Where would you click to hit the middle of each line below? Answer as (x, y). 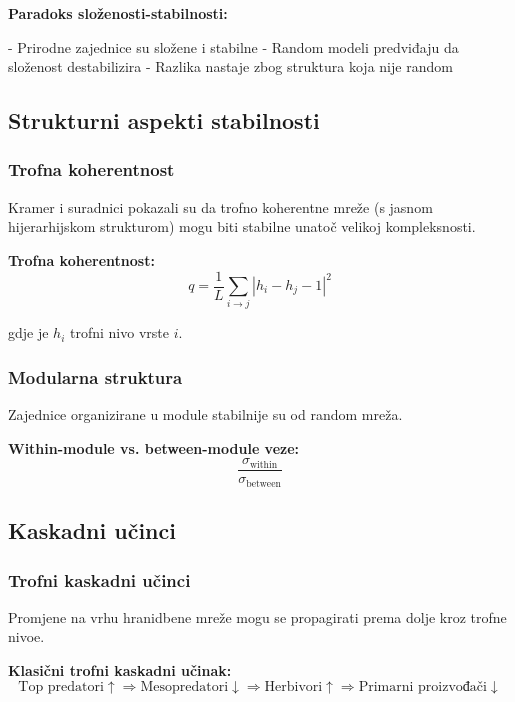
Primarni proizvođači (422, 686)
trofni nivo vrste (119, 332)
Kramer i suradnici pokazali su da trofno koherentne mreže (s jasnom (220, 206)
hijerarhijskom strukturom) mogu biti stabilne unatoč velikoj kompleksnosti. (242, 226)
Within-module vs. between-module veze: (154, 447)
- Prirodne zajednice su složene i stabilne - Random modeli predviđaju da (233, 46)
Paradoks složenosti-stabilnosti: (118, 13)
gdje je (28, 332)
